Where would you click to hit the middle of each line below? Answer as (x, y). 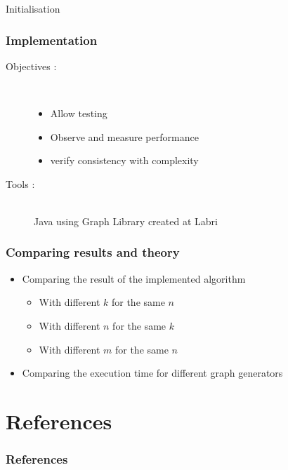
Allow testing (79, 113)
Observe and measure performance (124, 136)
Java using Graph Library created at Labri (126, 221)
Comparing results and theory (93, 252)
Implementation (52, 40)
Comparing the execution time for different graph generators (152, 373)
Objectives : (31, 66)
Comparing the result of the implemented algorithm (134, 278)
